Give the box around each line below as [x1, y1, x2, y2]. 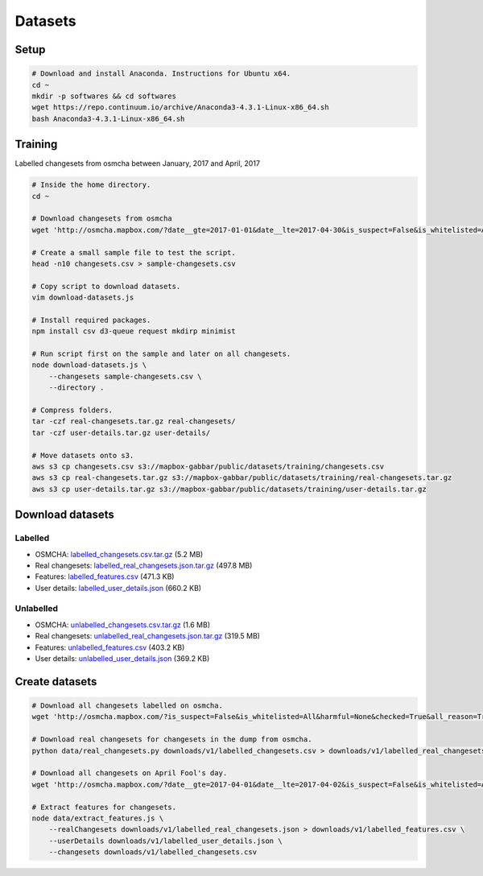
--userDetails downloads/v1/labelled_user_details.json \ [48, 836, 283, 845]
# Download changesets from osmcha [31, 214, 172, 223]
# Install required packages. [31, 315, 151, 324]
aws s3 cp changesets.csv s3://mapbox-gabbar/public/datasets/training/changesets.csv [31, 461, 385, 471]
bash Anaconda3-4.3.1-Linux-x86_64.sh [31, 114, 185, 123]
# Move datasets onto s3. [31, 451, 134, 460]
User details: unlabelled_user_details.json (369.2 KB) [35, 653, 210, 663]
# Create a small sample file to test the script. [31, 248, 237, 257]
